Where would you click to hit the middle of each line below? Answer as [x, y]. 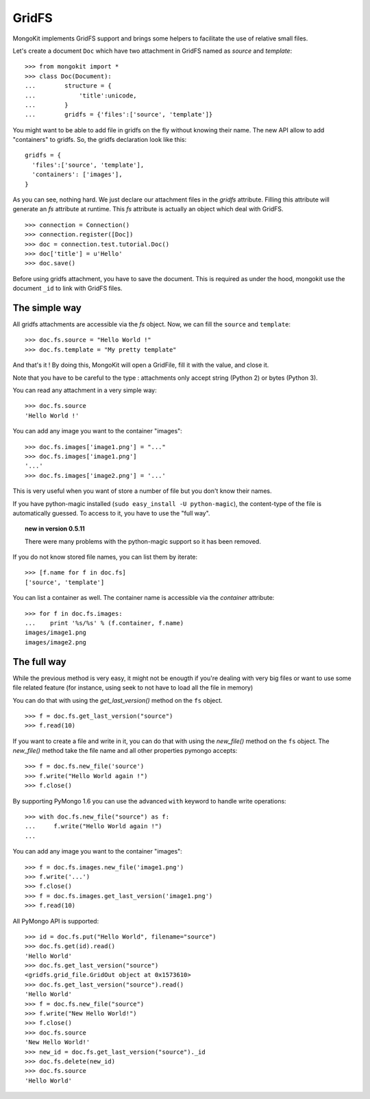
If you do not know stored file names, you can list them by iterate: [105, 557]
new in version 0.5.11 [55, 529]
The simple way [47, 307]
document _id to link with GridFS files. [67, 289]
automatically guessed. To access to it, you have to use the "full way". [111, 513]
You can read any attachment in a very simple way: [85, 390]
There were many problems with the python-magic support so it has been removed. [143, 541]
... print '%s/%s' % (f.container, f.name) [104, 623]
